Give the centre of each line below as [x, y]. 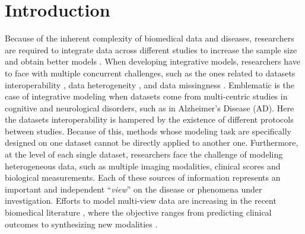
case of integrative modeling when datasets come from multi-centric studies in [146, 96]
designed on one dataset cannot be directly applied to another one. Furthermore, [152, 142]
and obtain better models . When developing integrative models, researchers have [152, 61]
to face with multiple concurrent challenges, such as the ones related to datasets [150, 73]
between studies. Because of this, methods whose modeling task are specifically [148, 131]
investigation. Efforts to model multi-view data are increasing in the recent [141, 201]
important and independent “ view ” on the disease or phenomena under [134, 189]
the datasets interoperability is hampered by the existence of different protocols [149, 119]
